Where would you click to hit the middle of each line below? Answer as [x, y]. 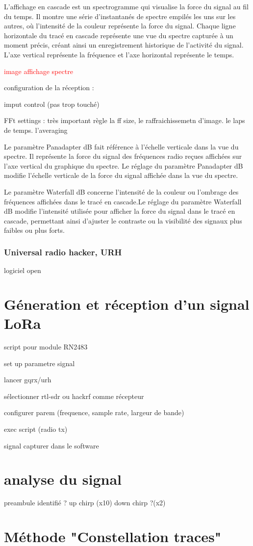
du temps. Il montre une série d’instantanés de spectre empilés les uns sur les [120, 16]
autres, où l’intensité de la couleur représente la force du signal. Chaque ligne [120, 26]
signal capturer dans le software [51, 445]
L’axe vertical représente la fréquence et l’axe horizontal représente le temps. [119, 54]
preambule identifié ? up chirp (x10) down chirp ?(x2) [85, 503]
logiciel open [23, 270]
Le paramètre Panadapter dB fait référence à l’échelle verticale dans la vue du [121, 146]
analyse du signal [63, 479]
